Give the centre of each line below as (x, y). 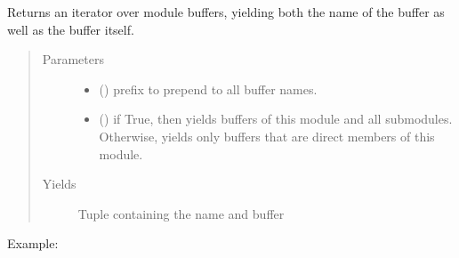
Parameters (73, 59)
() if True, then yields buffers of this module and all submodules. (276, 119)
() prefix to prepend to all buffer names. (208, 89)
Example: (33, 243)
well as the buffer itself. (71, 29)
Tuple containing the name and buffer (181, 213)
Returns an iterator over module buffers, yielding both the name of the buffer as (226, 12)
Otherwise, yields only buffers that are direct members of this (267, 136)
